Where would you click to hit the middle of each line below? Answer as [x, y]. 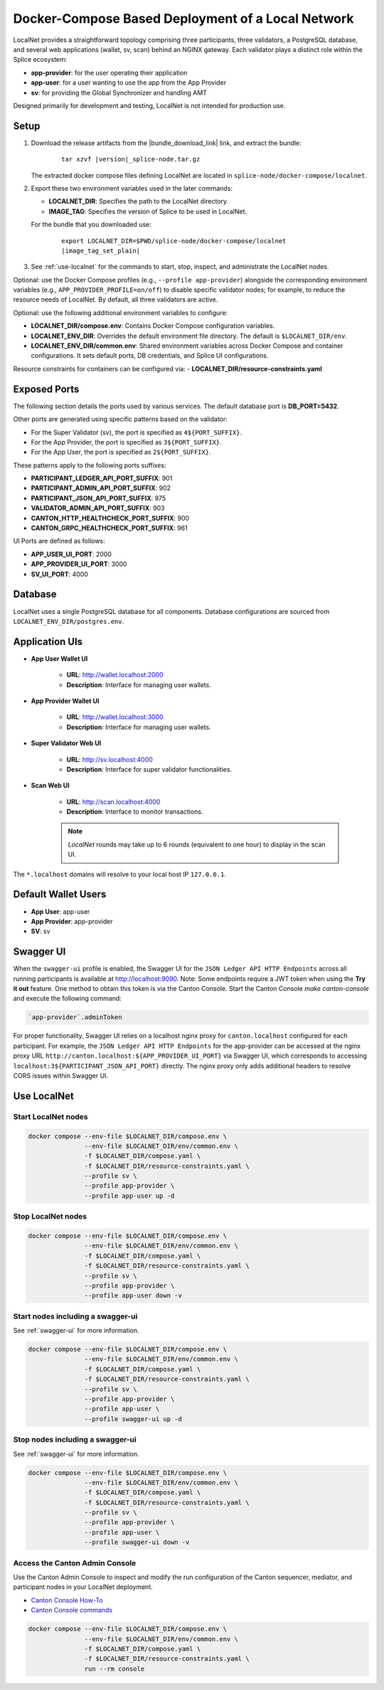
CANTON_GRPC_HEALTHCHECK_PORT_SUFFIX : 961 [109, 528]
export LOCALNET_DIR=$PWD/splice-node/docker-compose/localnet [174, 241]
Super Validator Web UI [66, 743]
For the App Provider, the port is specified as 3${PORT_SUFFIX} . [126, 442]
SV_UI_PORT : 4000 [60, 574]
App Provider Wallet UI [65, 701]
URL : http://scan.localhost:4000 [113, 802]
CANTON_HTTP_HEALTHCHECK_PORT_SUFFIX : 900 [110, 518]
